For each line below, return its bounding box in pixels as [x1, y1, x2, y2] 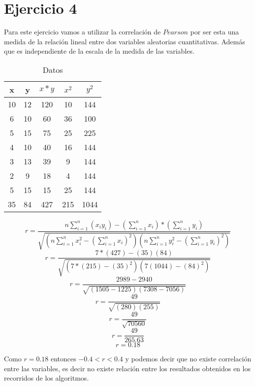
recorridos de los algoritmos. [4, 373, 89, 383]
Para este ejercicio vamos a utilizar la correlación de [4, 27, 161, 37]
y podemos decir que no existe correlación [125, 354, 252, 364]
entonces [50, 354, 76, 364]
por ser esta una [190, 27, 239, 37]
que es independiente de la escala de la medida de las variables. [4, 46, 194, 56]
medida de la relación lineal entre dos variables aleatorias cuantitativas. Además [4, 36, 245, 46]
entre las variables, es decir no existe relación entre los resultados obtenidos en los [4, 363, 251, 373]
